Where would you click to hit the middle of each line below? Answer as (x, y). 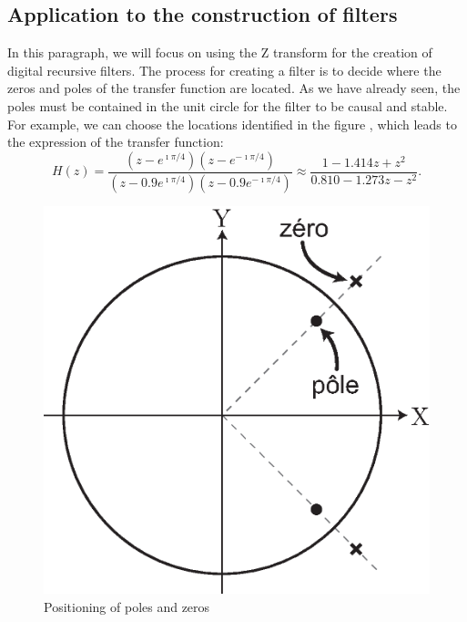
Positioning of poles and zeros (127, 606)
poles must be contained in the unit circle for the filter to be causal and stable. (228, 105)
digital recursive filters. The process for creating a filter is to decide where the (224, 70)
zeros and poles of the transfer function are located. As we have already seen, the (234, 88)
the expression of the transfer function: (116, 142)
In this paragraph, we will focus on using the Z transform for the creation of (220, 52)
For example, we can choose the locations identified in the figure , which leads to (232, 124)
